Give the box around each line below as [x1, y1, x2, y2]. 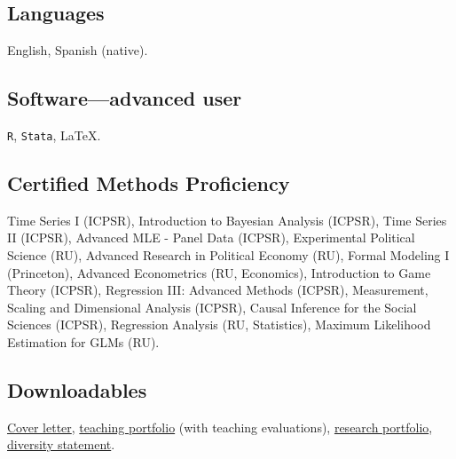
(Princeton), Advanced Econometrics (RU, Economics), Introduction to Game [7, 263, 431, 281]
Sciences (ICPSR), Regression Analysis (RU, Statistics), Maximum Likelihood [7, 315, 431, 334]
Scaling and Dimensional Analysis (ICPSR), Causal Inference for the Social [7, 297, 417, 316]
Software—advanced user [7, 84, 242, 112]
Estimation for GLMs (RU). [7, 333, 160, 352]
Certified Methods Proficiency [7, 170, 290, 197]
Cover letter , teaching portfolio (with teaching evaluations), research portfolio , [7, 417, 433, 436]
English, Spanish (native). [7, 41, 148, 59]
